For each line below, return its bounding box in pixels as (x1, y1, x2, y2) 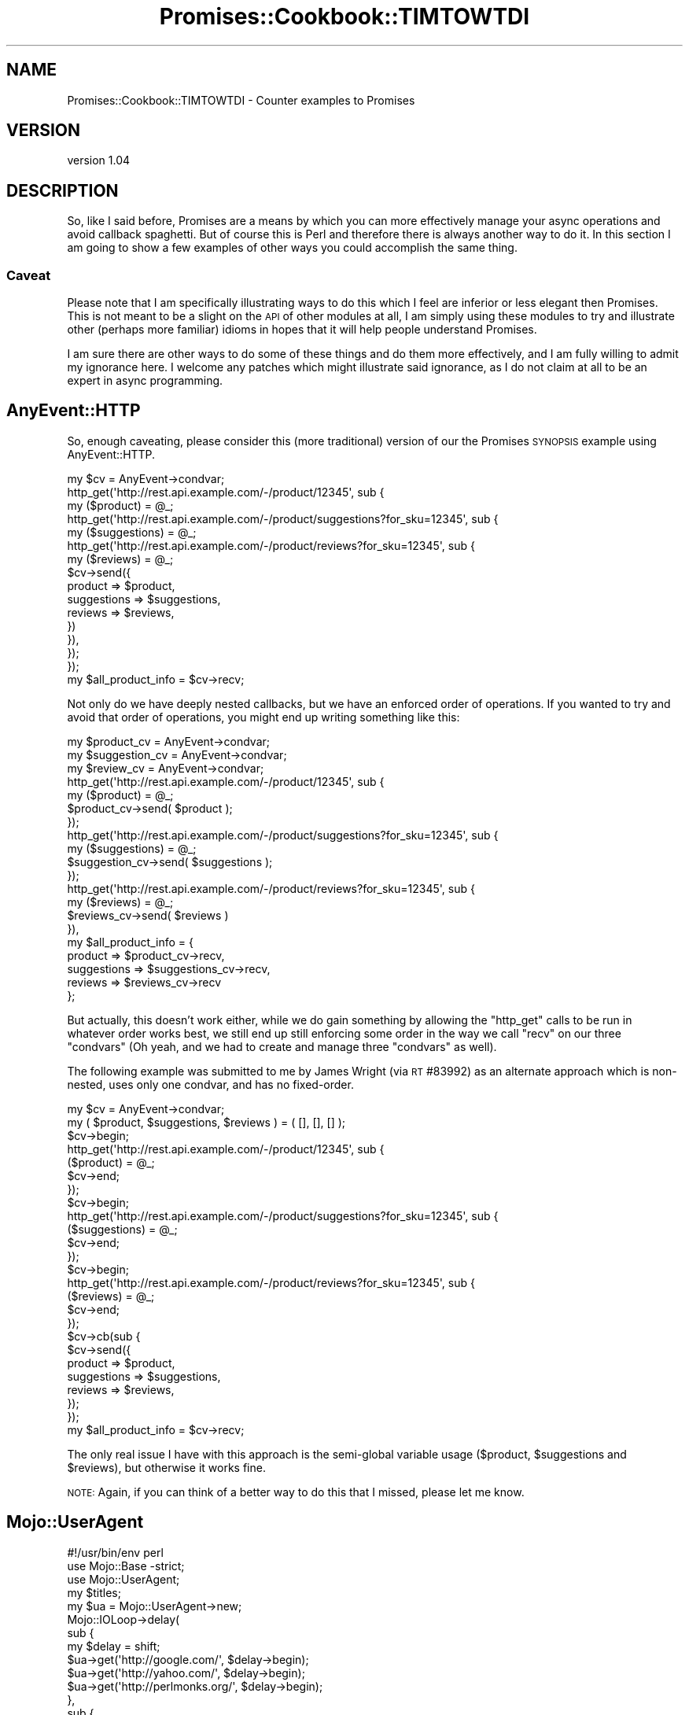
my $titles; (67, 1585, 121, 1599)
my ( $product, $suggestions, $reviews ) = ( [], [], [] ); (67, 1115, 346, 1129)
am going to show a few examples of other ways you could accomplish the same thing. (67, 241, 518, 255)
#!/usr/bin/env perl (67, 1545, 164, 1559)
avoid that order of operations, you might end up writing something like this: (67, 710, 460, 724)
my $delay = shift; (67, 1639, 160, 1653)
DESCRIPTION (6, 180, 119, 201)
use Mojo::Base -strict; (67, 1558, 185, 1573)
